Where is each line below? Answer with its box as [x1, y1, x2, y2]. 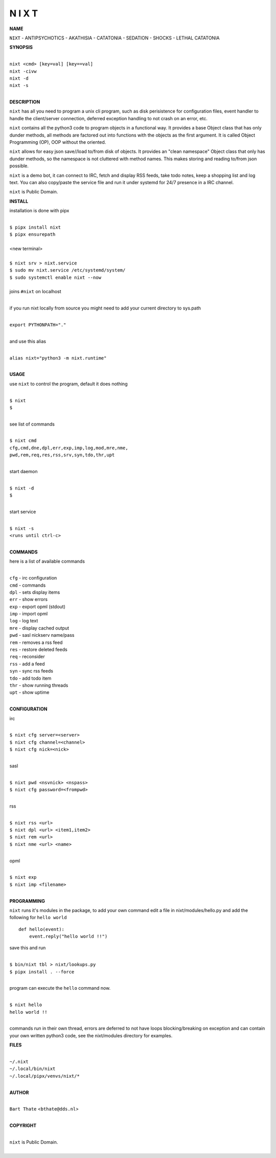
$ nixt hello [9, 1002, 42, 1008]
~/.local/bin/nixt [9, 1066, 56, 1072]
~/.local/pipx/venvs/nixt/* [9, 1073, 80, 1079]
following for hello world [9, 915, 67, 921]
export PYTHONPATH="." [9, 322, 66, 327]
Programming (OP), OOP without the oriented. [9, 139, 106, 145]
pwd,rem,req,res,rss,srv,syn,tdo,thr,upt [9, 452, 115, 458]
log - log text [9, 618, 38, 624]
